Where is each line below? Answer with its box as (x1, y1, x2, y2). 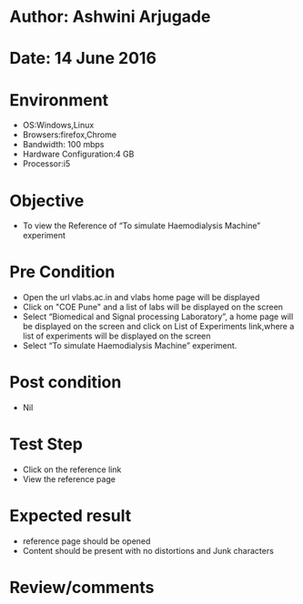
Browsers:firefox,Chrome (22, 129, 116, 140)
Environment (9, 89, 109, 110)
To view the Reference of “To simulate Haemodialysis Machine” (22, 220, 261, 231)
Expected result (9, 506, 132, 527)
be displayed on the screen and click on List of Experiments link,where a (22, 321, 295, 332)
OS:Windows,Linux (22, 120, 95, 131)
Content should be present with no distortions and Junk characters (22, 546, 275, 556)
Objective (9, 190, 85, 211)
